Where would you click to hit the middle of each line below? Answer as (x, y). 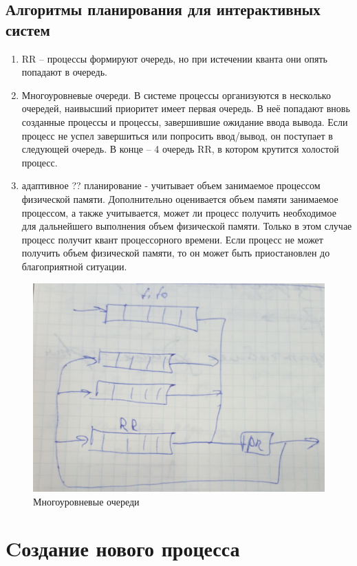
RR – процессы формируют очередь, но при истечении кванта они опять (174, 58)
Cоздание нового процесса (123, 548)
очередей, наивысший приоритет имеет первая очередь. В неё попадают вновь (186, 108)
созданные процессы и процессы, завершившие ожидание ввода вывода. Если (185, 121)
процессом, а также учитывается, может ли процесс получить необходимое (179, 212)
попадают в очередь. (64, 72)
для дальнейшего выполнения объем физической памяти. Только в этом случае (187, 226)
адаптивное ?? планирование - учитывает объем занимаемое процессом (171, 185)
